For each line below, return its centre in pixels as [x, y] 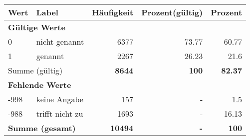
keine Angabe [60, 99]
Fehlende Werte [40, 85]
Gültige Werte [37, 27]
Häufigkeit [113, 12]
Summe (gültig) [35, 70]
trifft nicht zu [60, 113]
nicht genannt [60, 41]
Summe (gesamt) [42, 128]
